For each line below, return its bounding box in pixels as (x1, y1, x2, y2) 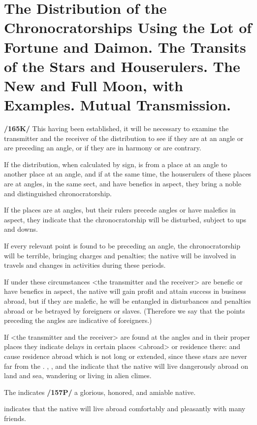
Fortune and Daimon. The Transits (4, 36, 246, 57)
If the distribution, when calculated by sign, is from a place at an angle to (4, 159, 227, 169)
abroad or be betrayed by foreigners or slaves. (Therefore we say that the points (4, 305, 245, 316)
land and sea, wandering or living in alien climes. (4, 370, 152, 381)
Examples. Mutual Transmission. (4, 95, 231, 115)
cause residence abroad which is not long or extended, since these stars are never (4, 351, 247, 361)
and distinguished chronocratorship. (4, 188, 112, 198)
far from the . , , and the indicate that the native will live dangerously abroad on (4, 360, 249, 371)
